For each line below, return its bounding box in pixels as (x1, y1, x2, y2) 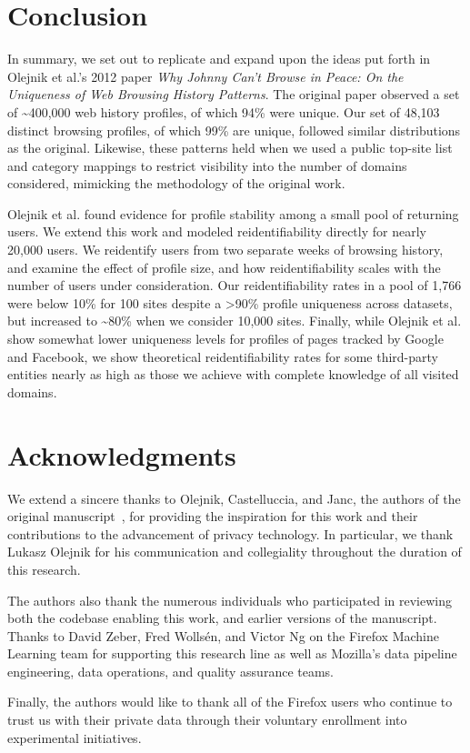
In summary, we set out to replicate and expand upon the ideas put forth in (7, 49, 431, 68)
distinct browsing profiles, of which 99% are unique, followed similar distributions (7, 120, 461, 139)
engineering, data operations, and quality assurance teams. (7, 661, 335, 680)
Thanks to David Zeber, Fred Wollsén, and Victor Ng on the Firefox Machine (7, 626, 439, 645)
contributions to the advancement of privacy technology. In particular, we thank (7, 524, 454, 543)
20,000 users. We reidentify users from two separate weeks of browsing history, (7, 240, 444, 259)
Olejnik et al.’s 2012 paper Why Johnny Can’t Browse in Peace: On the (7, 66, 404, 85)
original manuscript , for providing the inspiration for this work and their (7, 507, 418, 526)
